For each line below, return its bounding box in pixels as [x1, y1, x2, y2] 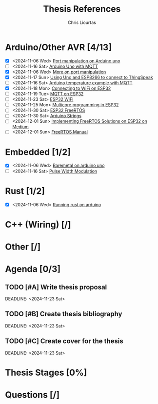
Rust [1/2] [5, 185, 45, 196]
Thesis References [43, 3, 121, 15]
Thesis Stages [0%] [5, 367, 87, 378]
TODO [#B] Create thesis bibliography [5, 310, 122, 318]
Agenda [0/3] [5, 264, 61, 275]
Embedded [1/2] [5, 146, 71, 157]
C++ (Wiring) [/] [5, 219, 71, 230]
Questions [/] [5, 389, 60, 400]
